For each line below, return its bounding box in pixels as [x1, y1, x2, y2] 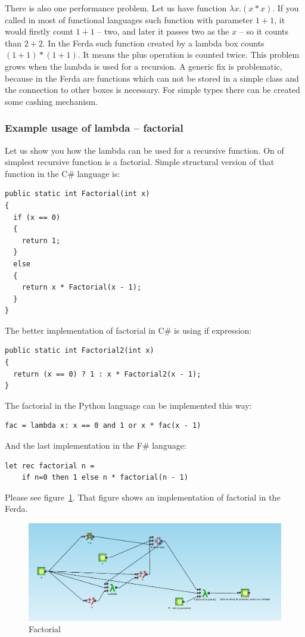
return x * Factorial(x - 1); [21, 283, 142, 292]
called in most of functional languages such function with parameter [5, 13, 253, 26]
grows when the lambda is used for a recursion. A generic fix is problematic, [5, 60, 282, 72]
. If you [272, 2, 299, 14]
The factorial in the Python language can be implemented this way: [5, 399, 252, 411]
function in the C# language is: [5, 167, 120, 179]
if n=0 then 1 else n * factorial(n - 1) [21, 473, 188, 482]
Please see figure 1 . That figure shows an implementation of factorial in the [5, 490, 281, 503]
